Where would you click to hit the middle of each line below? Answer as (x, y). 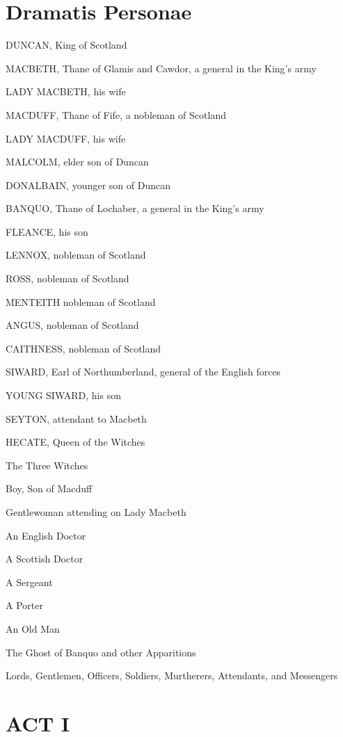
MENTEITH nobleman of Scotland (81, 301)
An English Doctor (46, 535)
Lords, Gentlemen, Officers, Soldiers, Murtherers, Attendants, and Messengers (172, 675)
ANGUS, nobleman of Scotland (72, 325)
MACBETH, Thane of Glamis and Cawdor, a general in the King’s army (161, 68)
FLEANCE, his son (47, 231)
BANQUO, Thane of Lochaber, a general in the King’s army (135, 208)
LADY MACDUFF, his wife (66, 138)
